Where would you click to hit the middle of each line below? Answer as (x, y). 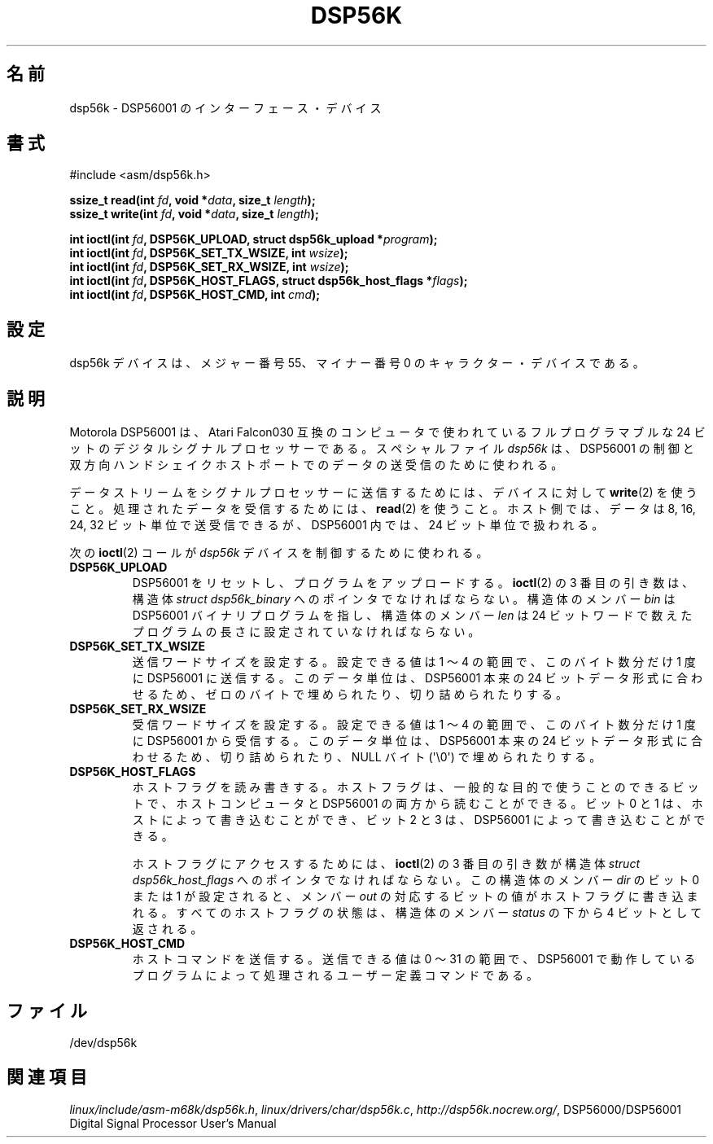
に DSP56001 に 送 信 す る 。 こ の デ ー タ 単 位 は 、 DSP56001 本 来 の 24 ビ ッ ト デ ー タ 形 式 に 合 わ (417, 678)
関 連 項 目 (47, 1077)
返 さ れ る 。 (167, 929)
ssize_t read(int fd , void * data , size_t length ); (192, 200)
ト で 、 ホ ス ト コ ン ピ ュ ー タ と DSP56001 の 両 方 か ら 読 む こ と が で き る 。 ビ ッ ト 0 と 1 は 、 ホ (418, 804)
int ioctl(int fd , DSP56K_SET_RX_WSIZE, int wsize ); (209, 267)
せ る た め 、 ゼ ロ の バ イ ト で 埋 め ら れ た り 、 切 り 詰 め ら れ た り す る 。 (350, 695)
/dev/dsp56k (103, 1042)
